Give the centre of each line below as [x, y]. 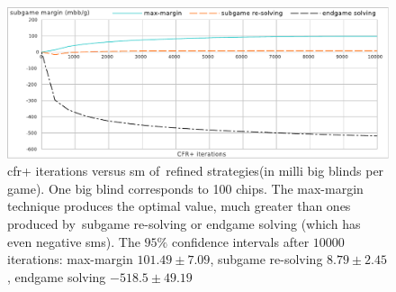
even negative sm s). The [74, 241]
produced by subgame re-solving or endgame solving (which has [184, 224]
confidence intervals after [240, 241]
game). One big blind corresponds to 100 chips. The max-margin [185, 188]
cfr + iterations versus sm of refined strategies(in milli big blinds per [196, 171]
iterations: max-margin [70, 259]
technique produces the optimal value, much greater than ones [179, 206]
